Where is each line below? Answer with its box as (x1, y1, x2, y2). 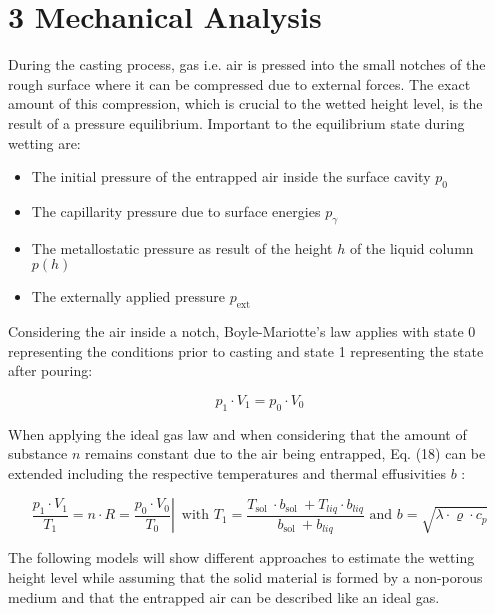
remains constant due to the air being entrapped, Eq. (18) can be (85, 443, 486, 464)
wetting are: (8, 132, 81, 153)
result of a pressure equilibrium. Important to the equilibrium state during (8, 112, 465, 133)
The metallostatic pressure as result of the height (31, 237, 333, 258)
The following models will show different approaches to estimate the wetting (8, 547, 475, 568)
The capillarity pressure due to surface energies (31, 200, 321, 221)
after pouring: (8, 360, 93, 381)
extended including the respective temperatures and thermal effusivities (8, 462, 446, 483)
